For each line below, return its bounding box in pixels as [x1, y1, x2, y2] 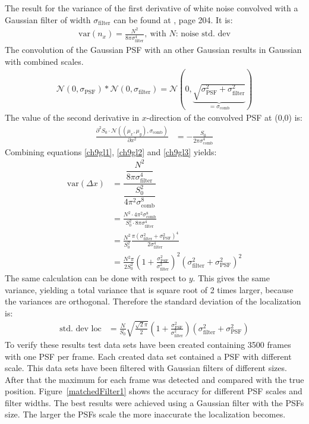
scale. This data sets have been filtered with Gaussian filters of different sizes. [5, 362, 287, 374]
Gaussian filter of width [5, 13, 91, 26]
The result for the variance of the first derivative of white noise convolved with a [5, 2, 298, 14]
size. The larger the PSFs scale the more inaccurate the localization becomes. [5, 408, 286, 420]
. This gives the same [193, 271, 270, 284]
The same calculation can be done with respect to [5, 271, 187, 284]
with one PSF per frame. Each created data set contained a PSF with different [5, 350, 292, 362]
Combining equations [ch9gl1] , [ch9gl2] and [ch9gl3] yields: [5, 145, 217, 158]
